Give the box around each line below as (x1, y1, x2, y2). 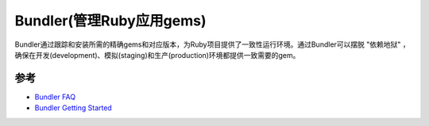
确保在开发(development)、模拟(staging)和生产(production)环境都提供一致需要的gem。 (14, 50, 300, 59)
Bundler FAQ (34, 92, 75, 101)
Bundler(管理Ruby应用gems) (14, 12, 207, 29)
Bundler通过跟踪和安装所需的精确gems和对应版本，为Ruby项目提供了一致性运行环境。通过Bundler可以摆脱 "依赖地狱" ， (14, 40, 410, 49)
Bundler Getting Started (34, 103, 113, 113)
